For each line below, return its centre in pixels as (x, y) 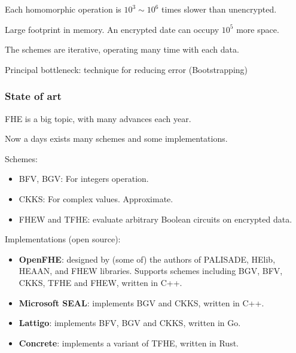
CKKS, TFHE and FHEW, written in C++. (100, 282)
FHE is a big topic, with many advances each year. (98, 118)
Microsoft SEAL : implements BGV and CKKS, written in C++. (141, 302)
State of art (33, 96)
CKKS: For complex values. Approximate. (96, 198)
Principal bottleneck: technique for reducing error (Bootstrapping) (126, 69)
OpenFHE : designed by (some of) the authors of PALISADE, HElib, (147, 259)
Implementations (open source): (63, 239)
